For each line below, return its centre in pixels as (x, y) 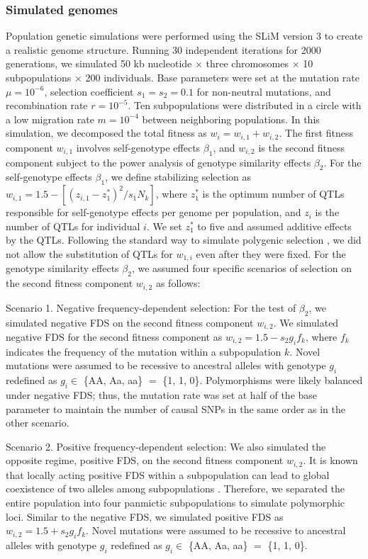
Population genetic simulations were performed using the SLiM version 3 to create (184, 36)
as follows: (178, 283)
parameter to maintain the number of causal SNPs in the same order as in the (176, 408)
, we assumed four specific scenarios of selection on (241, 268)
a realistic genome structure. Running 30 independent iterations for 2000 (163, 49)
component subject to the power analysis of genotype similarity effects (158, 162)
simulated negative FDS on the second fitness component (130, 322)
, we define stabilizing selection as (178, 177)
